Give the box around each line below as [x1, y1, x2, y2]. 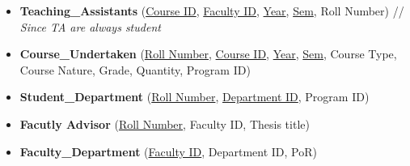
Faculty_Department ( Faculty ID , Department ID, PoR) [19, 143, 318, 160]
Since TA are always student [19, 18, 161, 35]
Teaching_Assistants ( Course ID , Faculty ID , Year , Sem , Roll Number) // [19, 2, 404, 19]
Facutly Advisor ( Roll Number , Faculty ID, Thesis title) [19, 115, 310, 132]
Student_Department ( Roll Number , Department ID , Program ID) [19, 88, 370, 105]
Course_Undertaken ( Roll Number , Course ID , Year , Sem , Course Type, [19, 45, 397, 62]
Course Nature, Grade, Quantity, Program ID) [19, 61, 251, 78]
